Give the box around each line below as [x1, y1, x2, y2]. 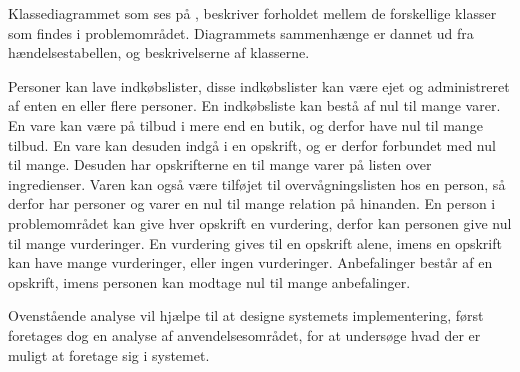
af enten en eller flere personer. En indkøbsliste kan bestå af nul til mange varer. [8, 95, 501, 116]
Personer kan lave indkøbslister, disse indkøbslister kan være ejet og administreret [8, 75, 510, 96]
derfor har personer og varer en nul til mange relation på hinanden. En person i [8, 193, 496, 214]
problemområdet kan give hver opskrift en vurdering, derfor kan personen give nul [8, 212, 512, 233]
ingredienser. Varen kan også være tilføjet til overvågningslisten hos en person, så [8, 173, 506, 194]
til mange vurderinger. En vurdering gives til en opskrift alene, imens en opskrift [8, 232, 502, 253]
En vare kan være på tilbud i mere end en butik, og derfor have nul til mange [8, 114, 483, 135]
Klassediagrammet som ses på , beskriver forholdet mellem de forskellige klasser [8, 3, 497, 23]
